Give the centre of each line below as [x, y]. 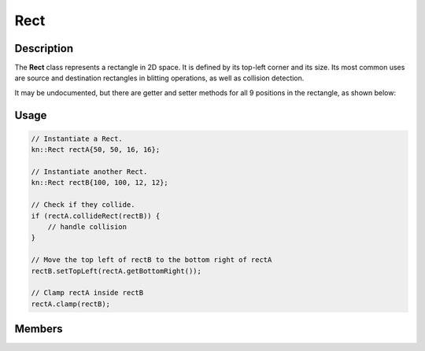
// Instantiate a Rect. [77, 139]
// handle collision [87, 227]
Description [44, 48]
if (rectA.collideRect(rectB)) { [96, 216]
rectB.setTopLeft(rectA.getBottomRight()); [116, 271]
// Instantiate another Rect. [89, 172]
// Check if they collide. [83, 205]
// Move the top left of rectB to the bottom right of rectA [152, 260]
